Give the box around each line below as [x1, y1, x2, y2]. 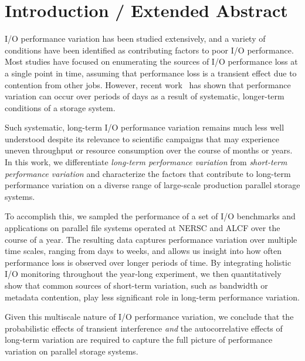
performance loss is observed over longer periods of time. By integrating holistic [5, 256, 292, 268]
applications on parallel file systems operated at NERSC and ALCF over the [5, 222, 280, 234]
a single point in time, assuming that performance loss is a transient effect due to [5, 66, 297, 79]
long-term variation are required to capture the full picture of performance [5, 333, 273, 346]
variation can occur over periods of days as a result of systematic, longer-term [5, 90, 284, 102]
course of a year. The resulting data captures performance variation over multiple [5, 233, 297, 245]
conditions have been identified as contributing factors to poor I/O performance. [5, 44, 294, 56]
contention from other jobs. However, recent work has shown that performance [5, 78, 291, 91]
